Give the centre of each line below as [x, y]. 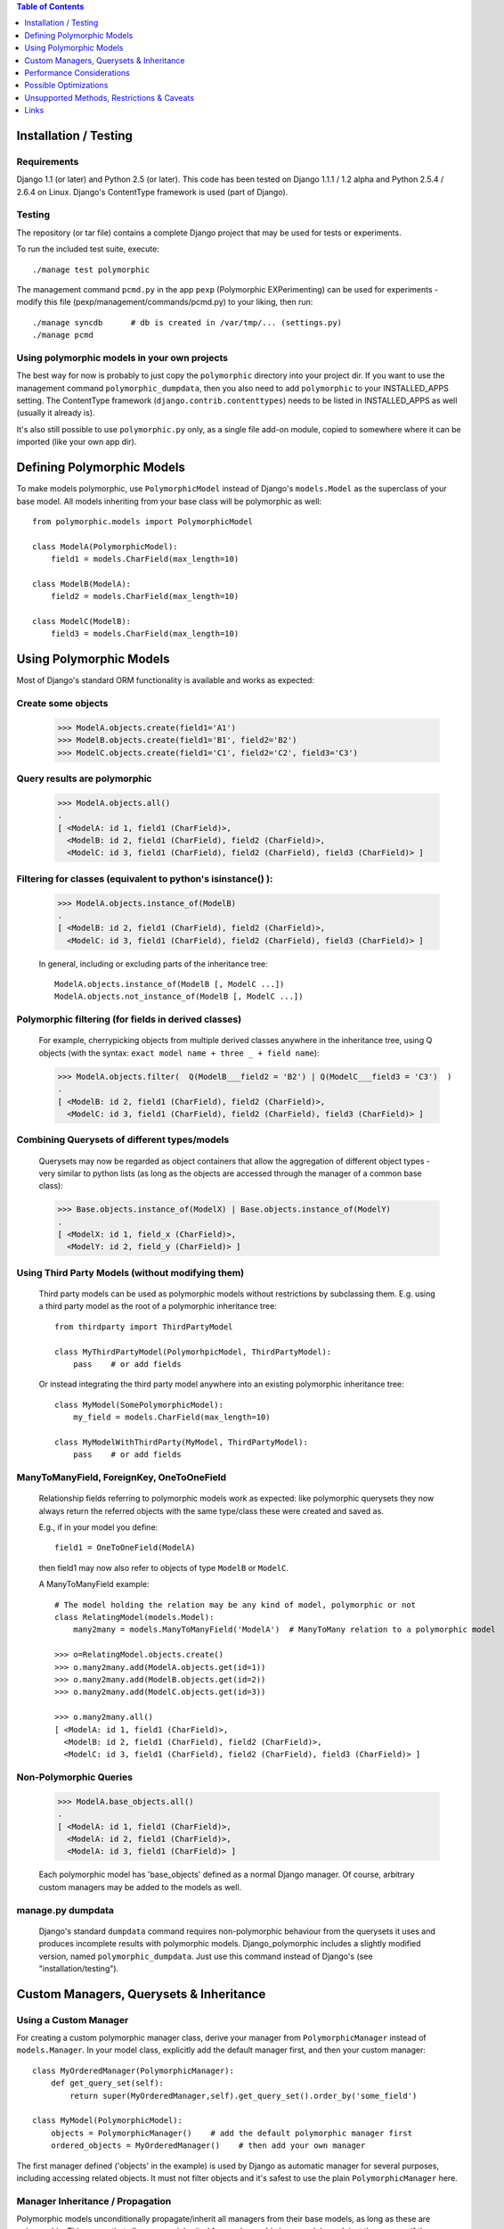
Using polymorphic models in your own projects [122, 358]
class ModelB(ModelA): [82, 584]
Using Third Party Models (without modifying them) [130, 1272]
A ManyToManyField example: [94, 1584]
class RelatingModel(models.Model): [134, 1617]
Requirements [48, 161]
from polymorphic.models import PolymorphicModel [143, 521]
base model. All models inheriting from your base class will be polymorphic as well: [169, 501]
